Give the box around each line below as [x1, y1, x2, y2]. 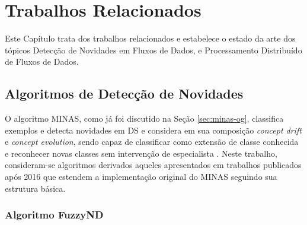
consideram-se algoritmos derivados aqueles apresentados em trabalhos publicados [5, 159, 302, 171]
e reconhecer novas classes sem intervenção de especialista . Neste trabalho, [5, 147, 277, 159]
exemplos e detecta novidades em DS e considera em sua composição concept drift [5, 123, 302, 136]
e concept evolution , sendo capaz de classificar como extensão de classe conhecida [5, 135, 299, 148]
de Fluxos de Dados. [5, 55, 79, 68]
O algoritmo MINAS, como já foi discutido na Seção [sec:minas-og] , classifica [5, 112, 284, 125]
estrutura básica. [5, 182, 66, 194]
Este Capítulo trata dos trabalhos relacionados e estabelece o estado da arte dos [5, 32, 296, 45]
